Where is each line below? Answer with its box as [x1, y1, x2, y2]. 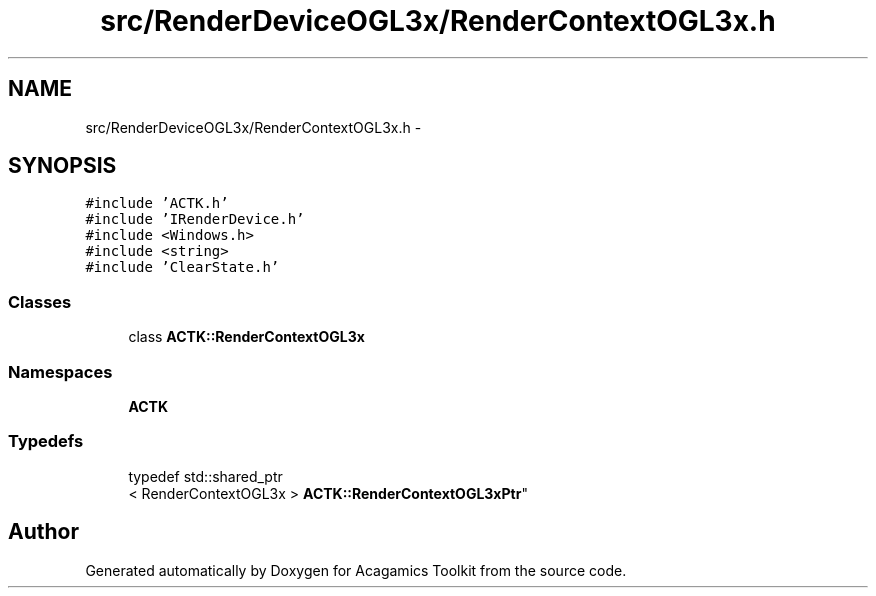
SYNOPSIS [8, 153, 117, 179]
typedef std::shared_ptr [128, 467, 283, 485]
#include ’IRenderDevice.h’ [85, 211, 305, 228]
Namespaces [8, 361, 113, 382]
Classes [8, 291, 72, 312]
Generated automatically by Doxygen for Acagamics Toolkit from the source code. [85, 561, 627, 579]
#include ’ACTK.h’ [85, 195, 229, 212]
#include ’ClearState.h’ [85, 259, 280, 276]
